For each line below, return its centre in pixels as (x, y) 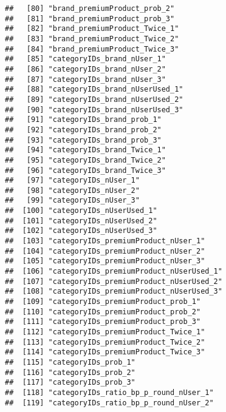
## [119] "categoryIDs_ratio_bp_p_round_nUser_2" (109, 403)
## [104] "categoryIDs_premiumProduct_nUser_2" (105, 251)
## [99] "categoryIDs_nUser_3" (72, 201)
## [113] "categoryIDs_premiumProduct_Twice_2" (105, 342)
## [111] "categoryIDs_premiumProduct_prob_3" (103, 322)
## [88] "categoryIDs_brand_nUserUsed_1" (94, 89)
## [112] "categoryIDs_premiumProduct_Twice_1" (105, 332)
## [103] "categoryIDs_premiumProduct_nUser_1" (105, 241)
